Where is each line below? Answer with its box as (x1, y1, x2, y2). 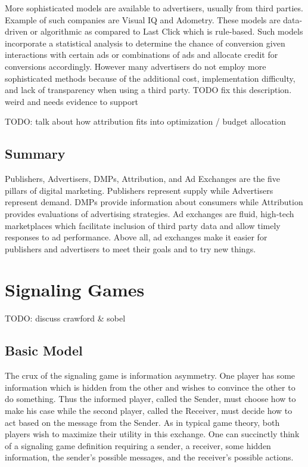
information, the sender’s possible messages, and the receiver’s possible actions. (5, 451, 294, 463)
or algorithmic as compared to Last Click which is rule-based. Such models (30, 25, 303, 38)
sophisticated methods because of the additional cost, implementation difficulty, (5, 72, 295, 84)
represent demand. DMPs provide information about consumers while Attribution (5, 196, 303, 208)
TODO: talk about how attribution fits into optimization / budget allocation (5, 115, 286, 128)
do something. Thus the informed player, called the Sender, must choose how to (5, 392, 296, 405)
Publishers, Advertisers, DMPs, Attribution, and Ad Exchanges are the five (5, 172, 280, 185)
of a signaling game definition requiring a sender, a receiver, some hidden (5, 439, 271, 451)
